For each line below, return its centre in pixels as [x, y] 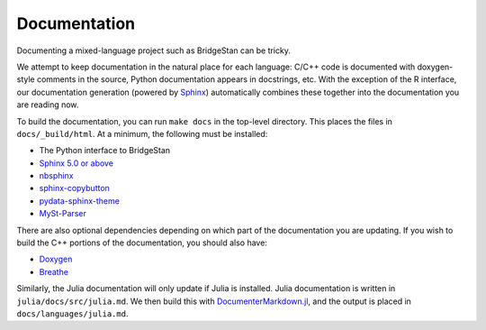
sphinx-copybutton [74, 188]
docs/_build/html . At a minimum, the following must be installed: [142, 133]
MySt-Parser [63, 214]
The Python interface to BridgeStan [105, 151]
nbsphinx [56, 176]
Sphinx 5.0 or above [76, 163]
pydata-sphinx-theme [80, 201]
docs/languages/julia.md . [72, 313]
